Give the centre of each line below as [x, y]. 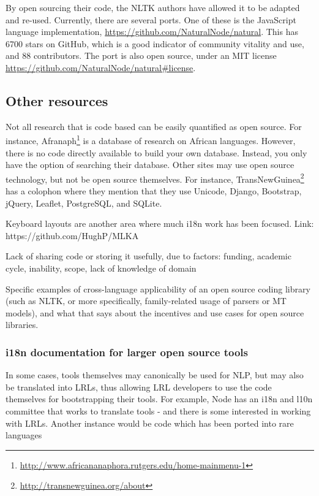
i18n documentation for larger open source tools [127, 352]
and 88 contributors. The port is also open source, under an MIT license [141, 55]
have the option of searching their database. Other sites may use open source [150, 165]
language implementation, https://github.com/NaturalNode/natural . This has [152, 32]
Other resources [57, 100]
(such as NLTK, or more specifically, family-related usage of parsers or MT [146, 301]
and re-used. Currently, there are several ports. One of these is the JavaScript [151, 19]
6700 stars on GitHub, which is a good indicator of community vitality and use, [155, 43]
